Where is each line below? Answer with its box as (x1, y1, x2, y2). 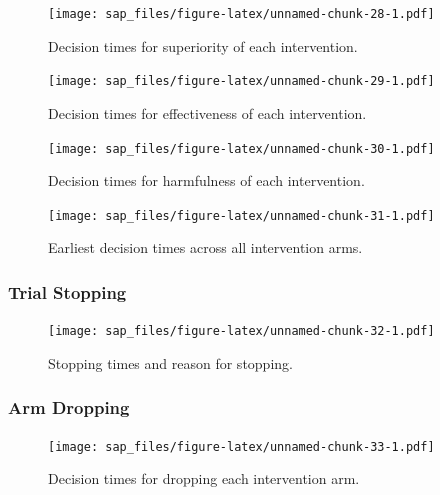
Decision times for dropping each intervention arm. (48, 468, 360, 489)
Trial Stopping (8, 279, 127, 304)
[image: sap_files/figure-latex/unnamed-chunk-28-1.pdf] (48, 7, 435, 21)
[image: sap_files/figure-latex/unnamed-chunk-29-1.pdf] (48, 74, 435, 89)
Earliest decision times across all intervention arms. (48, 237, 363, 258)
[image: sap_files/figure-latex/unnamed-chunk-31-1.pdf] (48, 208, 435, 223)
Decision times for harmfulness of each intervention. (48, 170, 365, 191)
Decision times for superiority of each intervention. (48, 35, 358, 56)
